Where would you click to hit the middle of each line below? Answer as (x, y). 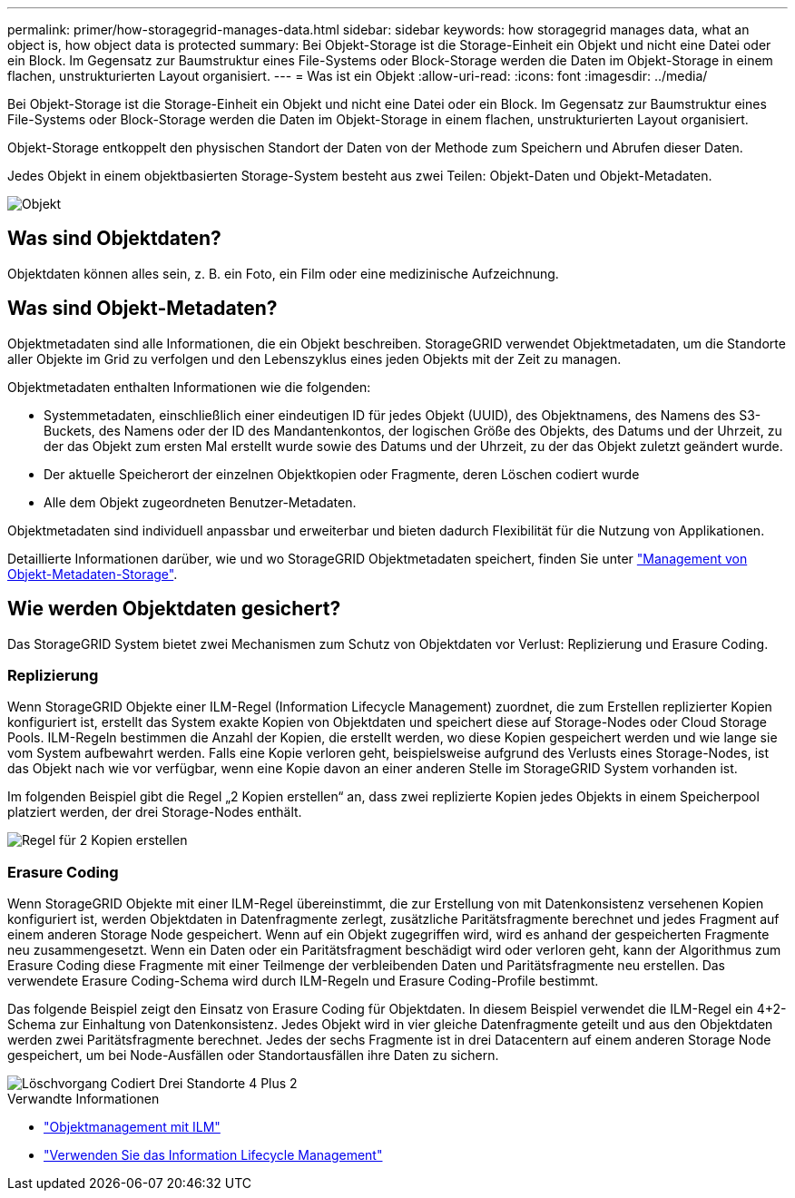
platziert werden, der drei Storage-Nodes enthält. (155, 812)
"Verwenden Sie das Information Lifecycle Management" (213, 1155)
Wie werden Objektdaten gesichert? (174, 609)
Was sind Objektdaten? (114, 239)
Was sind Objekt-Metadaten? (142, 309)
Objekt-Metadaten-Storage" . (93, 574)
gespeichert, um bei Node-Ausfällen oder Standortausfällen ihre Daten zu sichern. (253, 1056)
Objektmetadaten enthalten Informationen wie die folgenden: (189, 387)
